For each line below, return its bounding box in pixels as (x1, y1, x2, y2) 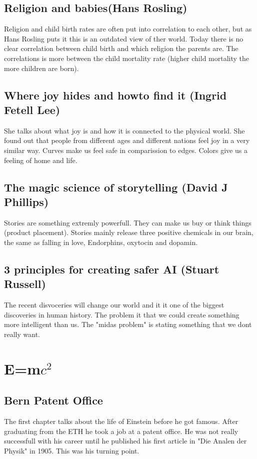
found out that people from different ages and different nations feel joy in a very (4, 135, 250, 145)
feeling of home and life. (4, 154, 77, 165)
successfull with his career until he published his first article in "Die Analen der (4, 435, 247, 446)
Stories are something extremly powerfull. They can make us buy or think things (4, 217, 251, 227)
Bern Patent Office (4, 392, 103, 408)
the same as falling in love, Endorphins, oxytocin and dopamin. (4, 236, 198, 247)
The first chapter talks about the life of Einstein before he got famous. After (4, 416, 238, 426)
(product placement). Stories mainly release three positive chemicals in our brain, (4, 227, 253, 237)
